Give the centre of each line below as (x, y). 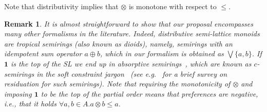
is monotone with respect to (173, 6)
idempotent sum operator (43, 53)
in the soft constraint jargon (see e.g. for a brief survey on (132, 73)
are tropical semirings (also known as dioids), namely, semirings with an (118, 43)
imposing (18, 93)
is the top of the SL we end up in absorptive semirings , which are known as (131, 63)
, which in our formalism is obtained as (162, 53)
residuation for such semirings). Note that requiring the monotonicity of (117, 84)
